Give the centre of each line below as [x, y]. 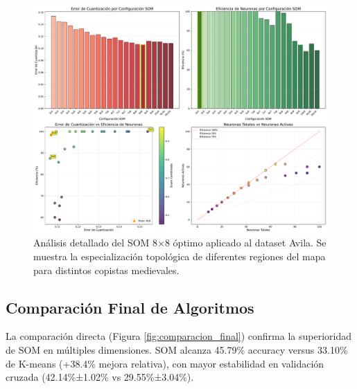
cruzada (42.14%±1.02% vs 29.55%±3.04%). [100, 377]
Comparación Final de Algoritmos [130, 307]
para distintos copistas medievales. [106, 270]
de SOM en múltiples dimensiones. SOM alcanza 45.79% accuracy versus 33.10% [177, 349]
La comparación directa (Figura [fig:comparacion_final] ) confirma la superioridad [178, 336]
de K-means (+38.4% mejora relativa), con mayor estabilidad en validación [165, 363]
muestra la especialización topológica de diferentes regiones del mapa [180, 256]
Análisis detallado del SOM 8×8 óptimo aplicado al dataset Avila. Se [180, 243]
